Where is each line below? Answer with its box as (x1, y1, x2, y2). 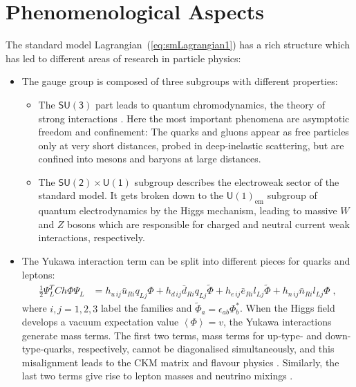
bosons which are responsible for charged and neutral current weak (67, 216, 350, 231)
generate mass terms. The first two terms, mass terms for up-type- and (21, 328, 322, 342)
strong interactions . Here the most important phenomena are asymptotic (38, 111, 350, 125)
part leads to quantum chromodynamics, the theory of (95, 97, 325, 111)
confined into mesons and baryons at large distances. (38, 151, 261, 166)
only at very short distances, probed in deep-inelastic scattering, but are (38, 138, 344, 152)
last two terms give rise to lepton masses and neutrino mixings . (21, 368, 293, 383)
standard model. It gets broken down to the (38, 188, 223, 202)
